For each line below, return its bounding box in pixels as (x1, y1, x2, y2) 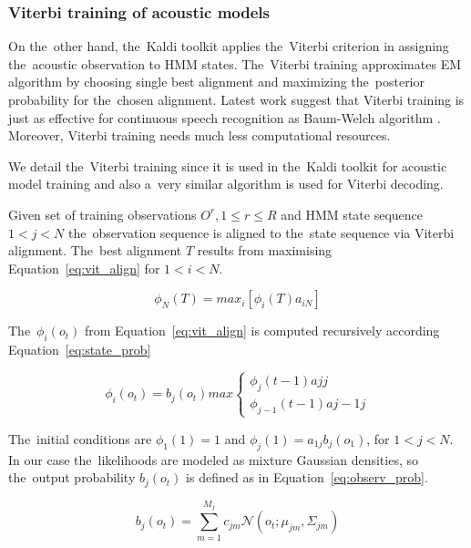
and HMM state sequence (281, 204, 423, 223)
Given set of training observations (8, 204, 197, 223)
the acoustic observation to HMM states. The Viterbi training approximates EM (8, 54, 461, 73)
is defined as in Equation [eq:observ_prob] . (186, 468, 428, 487)
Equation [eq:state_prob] (8, 340, 151, 359)
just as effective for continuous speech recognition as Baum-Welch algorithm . (8, 108, 441, 127)
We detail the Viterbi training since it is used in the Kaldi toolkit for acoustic (8, 156, 447, 175)
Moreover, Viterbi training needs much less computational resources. (8, 126, 391, 145)
